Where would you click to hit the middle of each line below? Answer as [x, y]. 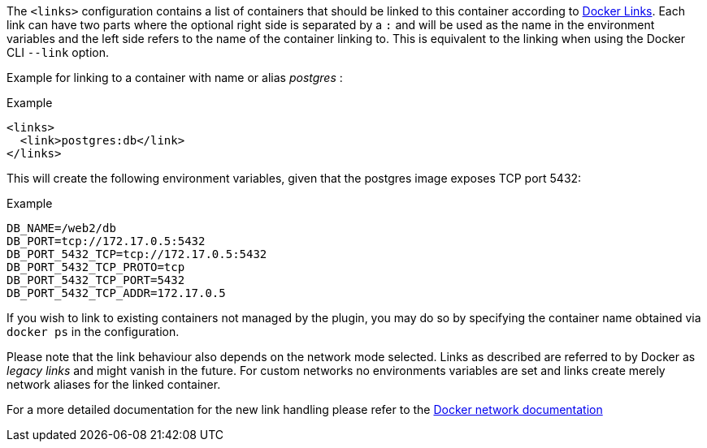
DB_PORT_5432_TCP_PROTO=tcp [96, 267]
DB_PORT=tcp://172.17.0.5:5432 [106, 241]
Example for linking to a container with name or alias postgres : [175, 78]
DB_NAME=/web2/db [61, 228]
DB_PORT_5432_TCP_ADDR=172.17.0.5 [116, 293]
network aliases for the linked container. [114, 384]
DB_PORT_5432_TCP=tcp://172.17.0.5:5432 [137, 254]
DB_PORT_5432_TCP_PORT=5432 [96, 280]
